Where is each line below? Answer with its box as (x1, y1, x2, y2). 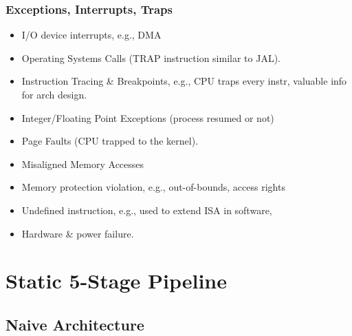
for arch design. (21, 87, 87, 101)
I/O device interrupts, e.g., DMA (21, 28, 162, 42)
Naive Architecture (5, 313, 144, 335)
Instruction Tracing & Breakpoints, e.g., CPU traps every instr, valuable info (21, 74, 347, 88)
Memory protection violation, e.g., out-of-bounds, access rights (21, 180, 285, 194)
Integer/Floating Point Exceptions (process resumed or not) (21, 110, 274, 125)
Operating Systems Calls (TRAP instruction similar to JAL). (21, 50, 280, 65)
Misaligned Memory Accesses (21, 156, 144, 171)
